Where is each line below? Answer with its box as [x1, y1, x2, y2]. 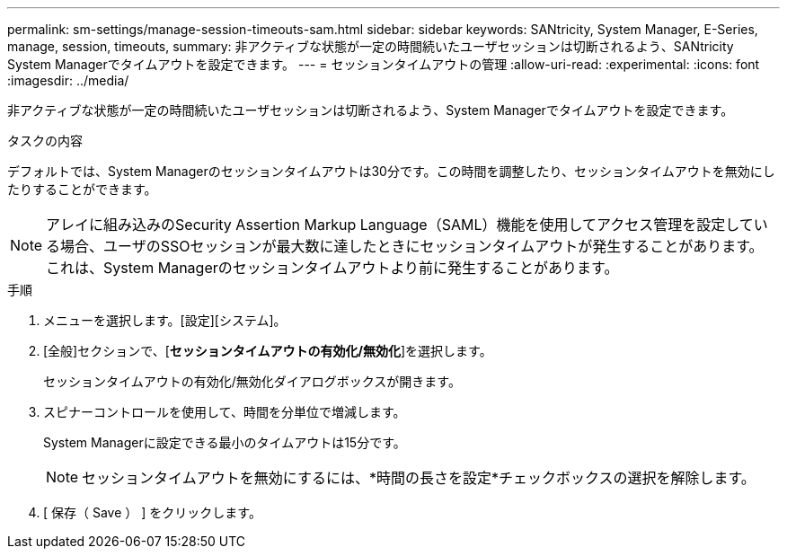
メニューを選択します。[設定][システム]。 [43, 313, 287, 328]
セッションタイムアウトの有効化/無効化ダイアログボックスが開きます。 [43, 374, 461, 389]
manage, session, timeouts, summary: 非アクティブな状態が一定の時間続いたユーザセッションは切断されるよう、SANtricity [7, 39, 734, 54]
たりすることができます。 [7, 181, 157, 197]
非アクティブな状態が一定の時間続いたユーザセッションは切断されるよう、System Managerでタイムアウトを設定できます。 [7, 102, 734, 118]
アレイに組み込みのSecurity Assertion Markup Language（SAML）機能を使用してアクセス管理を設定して [46, 216, 754, 234]
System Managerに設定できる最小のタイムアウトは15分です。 [43, 435, 406, 450]
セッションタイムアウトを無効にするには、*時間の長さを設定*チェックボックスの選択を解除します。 [82, 469, 756, 487]
